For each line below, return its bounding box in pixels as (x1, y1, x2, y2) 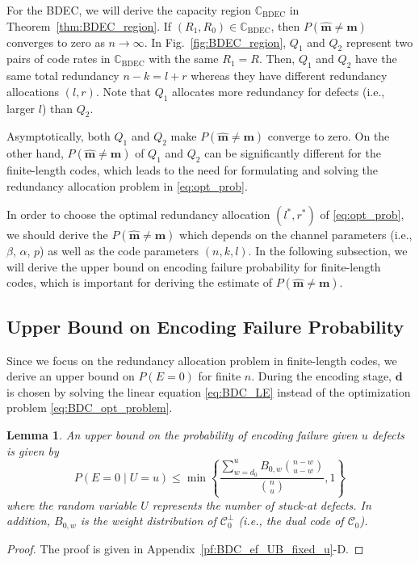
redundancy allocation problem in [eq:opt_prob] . (6, 177, 248, 194)
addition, (6, 512, 51, 529)
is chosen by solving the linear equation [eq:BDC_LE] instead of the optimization (6, 383, 411, 400)
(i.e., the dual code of (238, 512, 344, 529)
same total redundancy (6, 67, 119, 84)
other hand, (6, 145, 64, 162)
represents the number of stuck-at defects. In (152, 496, 371, 513)
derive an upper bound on (6, 368, 135, 384)
